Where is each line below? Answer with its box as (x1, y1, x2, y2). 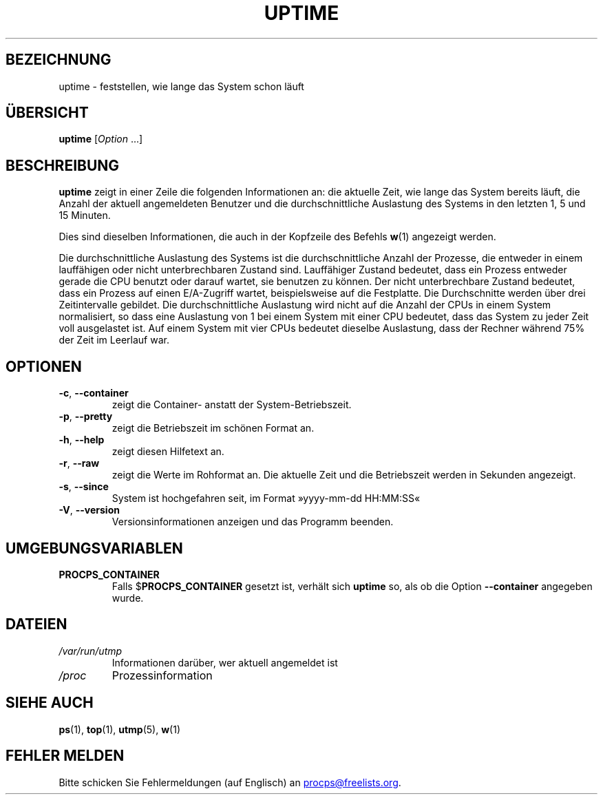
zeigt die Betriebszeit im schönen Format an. (112, 422, 315, 434)
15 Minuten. (59, 209, 111, 222)
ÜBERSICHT (6, 104, 89, 122)
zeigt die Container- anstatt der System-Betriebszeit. (112, 399, 352, 411)
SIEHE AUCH (6, 694, 94, 712)
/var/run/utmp (59, 644, 123, 657)
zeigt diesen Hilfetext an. (112, 445, 224, 458)
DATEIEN (6, 615, 67, 633)
